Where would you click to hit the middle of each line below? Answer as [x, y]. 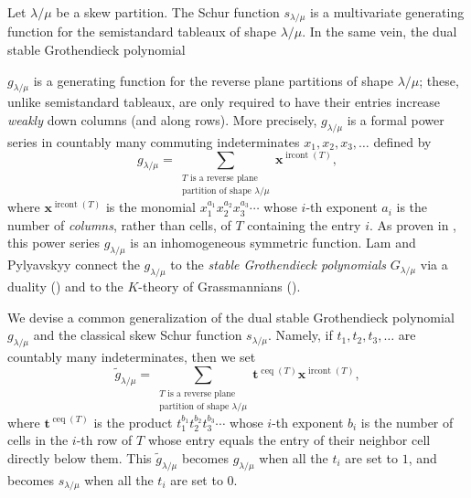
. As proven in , [413, 224]
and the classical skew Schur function [138, 335]
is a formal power [396, 120]
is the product [133, 422]
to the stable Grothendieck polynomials [278, 265]
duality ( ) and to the [65, 286]
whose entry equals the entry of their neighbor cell [289, 440]
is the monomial [150, 207]
